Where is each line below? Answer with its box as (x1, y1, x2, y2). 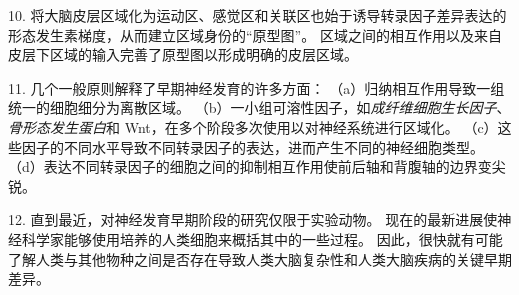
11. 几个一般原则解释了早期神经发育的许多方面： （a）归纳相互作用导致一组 (8, 77, 505, 98)
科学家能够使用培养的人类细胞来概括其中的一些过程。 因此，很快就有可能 (21, 228, 503, 249)
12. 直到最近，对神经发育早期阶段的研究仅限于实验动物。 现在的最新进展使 (8, 209, 498, 230)
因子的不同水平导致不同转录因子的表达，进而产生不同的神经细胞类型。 (21, 136, 484, 157)
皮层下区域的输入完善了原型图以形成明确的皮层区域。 (8, 44, 358, 65)
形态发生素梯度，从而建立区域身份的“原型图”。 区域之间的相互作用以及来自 (8, 24, 502, 45)
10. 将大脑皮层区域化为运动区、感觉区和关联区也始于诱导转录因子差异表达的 (8, 5, 507, 25)
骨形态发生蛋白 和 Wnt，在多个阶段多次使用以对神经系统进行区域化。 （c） (8, 116, 498, 137)
